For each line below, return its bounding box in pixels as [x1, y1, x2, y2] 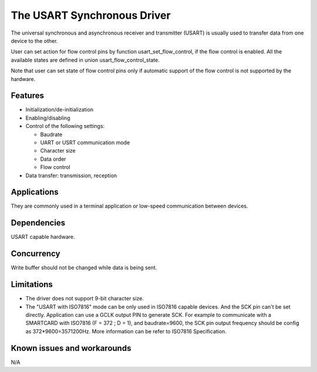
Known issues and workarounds [11, 343, 131, 353]
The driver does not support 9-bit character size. [25, 295, 144, 302]
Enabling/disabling [25, 114, 70, 121]
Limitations [11, 279, 53, 290]
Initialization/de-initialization [25, 106, 94, 113]
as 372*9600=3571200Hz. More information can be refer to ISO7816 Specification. [25, 327, 227, 334]
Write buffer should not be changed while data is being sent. [11, 264, 157, 271]
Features [11, 91, 44, 101]
